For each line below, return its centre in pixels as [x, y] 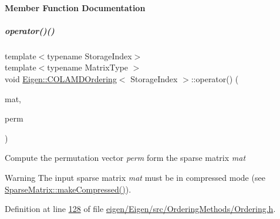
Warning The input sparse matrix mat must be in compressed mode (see [135, 177]
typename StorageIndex [90, 55]
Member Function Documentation [75, 7]
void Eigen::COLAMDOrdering [61, 78]
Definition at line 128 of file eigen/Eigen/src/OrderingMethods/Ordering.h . [140, 209]
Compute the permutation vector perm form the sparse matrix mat [125, 158]
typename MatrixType [88, 67]
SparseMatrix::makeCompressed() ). [68, 189]
